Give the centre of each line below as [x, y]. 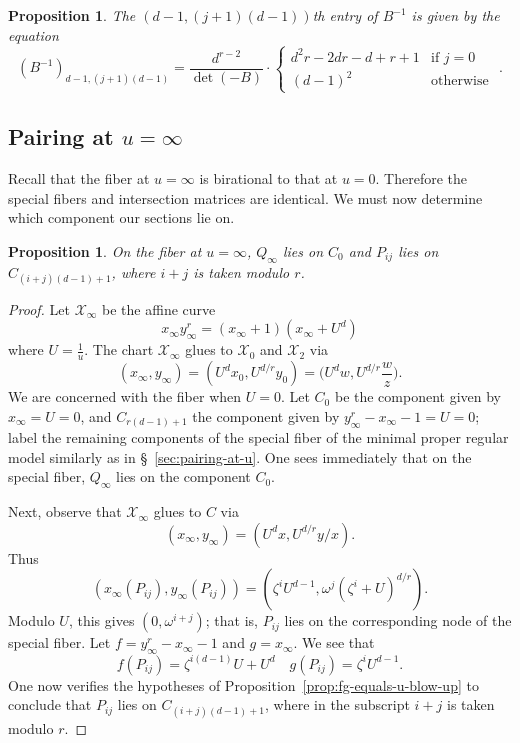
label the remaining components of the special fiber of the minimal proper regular [258, 437]
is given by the [455, 15]
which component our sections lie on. [121, 217]
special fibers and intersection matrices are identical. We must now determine [245, 197]
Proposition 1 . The [72, 15]
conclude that [50, 704]
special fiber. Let [59, 642]
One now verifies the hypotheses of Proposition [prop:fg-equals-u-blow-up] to [243, 684]
